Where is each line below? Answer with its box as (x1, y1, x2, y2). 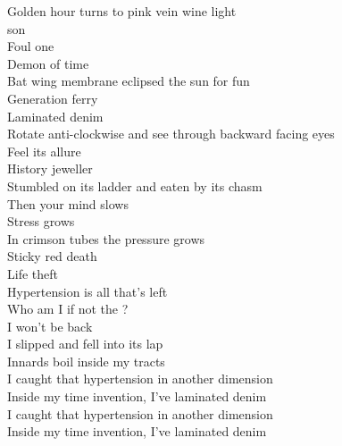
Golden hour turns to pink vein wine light (7, 2, 237, 20)
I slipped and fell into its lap (7, 334, 163, 353)
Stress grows (7, 212, 75, 231)
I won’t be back (7, 316, 93, 335)
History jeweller (7, 159, 93, 178)
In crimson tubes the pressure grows (7, 229, 205, 248)
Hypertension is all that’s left (7, 282, 168, 300)
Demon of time (7, 54, 89, 72)
